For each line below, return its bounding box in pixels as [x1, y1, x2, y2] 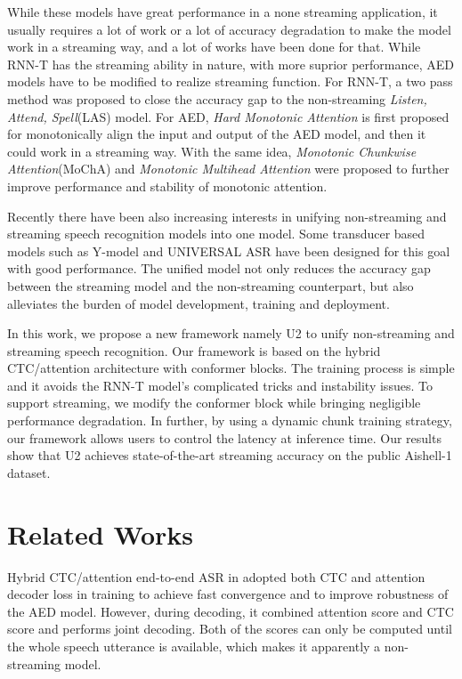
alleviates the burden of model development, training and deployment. [7, 294, 390, 312]
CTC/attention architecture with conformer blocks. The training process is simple [7, 359, 455, 377]
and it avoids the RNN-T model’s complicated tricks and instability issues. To [7, 376, 433, 394]
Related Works [7, 515, 194, 552]
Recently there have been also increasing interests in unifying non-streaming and [7, 206, 447, 225]
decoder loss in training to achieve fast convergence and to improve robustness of [7, 585, 449, 603]
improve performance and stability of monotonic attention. [7, 176, 328, 195]
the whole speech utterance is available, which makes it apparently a [7, 636, 381, 655]
